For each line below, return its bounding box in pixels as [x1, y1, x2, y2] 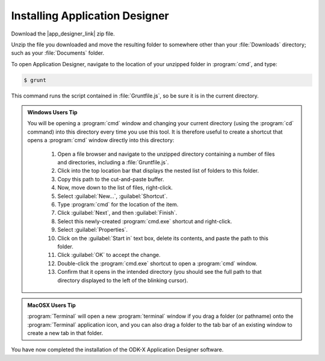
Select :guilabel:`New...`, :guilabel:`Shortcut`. [57, 193, 168, 200]
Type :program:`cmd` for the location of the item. [57, 200, 179, 208]
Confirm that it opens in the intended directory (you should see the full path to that [57, 268, 262, 276]
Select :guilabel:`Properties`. [57, 226, 128, 233]
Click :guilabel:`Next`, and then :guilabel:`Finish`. [57, 209, 178, 217]
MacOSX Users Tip [27, 301, 76, 309]
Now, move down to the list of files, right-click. [57, 184, 173, 191]
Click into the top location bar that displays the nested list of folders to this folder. [57, 167, 259, 174]
